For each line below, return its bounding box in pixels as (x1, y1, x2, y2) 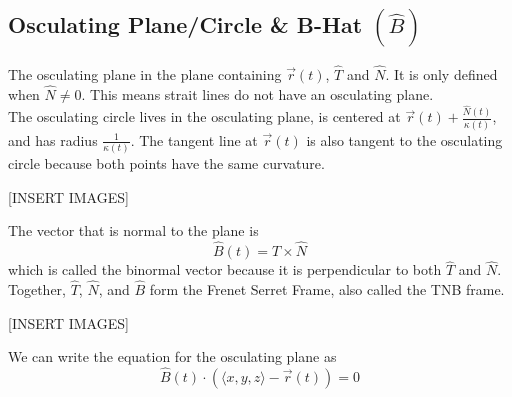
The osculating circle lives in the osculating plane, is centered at (8, 106, 401, 127)
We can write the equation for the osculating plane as (8, 346, 337, 367)
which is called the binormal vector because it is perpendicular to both (8, 259, 442, 280)
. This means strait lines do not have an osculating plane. (81, 83, 434, 104)
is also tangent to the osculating (306, 129, 503, 150)
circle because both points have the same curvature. (8, 153, 325, 173)
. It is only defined (385, 64, 498, 85)
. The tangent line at (130, 129, 258, 150)
